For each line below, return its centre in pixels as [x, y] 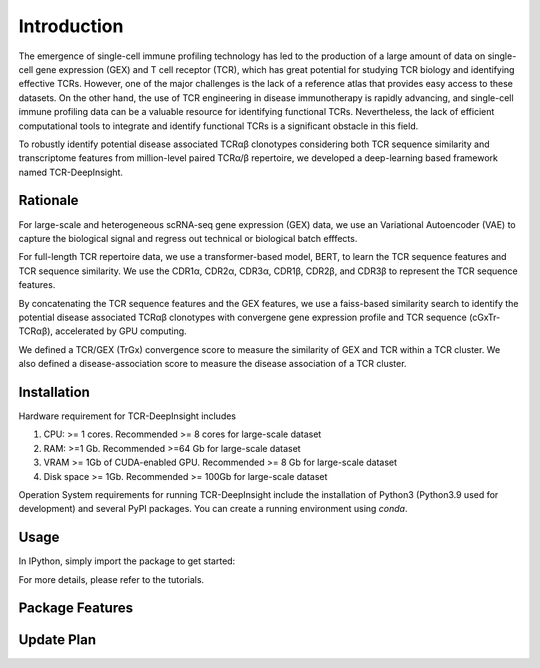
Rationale [48, 200]
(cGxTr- [484, 317]
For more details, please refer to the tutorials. [111, 579]
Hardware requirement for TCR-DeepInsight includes [127, 416]
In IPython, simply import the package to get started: [127, 561]
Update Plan [57, 640]
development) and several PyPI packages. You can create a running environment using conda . [213, 509]
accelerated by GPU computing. [121, 331]
